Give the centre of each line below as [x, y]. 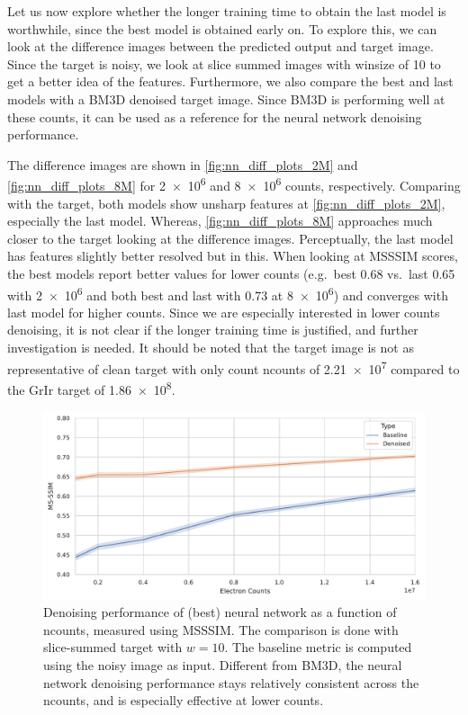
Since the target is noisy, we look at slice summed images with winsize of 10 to [224, 63]
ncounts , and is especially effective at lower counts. [184, 700]
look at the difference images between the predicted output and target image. [220, 46]
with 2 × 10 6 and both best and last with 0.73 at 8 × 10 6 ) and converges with [228, 293]
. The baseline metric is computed [318, 647]
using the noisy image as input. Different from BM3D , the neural [223, 664]
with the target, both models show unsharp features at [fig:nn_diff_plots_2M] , [226, 203]
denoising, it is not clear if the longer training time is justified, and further [213, 330]
